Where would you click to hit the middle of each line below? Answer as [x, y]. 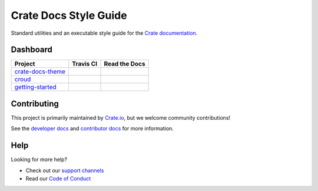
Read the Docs [125, 64]
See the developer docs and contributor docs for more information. [92, 129]
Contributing [35, 103]
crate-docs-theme [40, 72]
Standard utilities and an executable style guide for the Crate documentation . [104, 33]
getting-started [36, 87]
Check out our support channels [65, 170]
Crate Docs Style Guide [69, 15]
